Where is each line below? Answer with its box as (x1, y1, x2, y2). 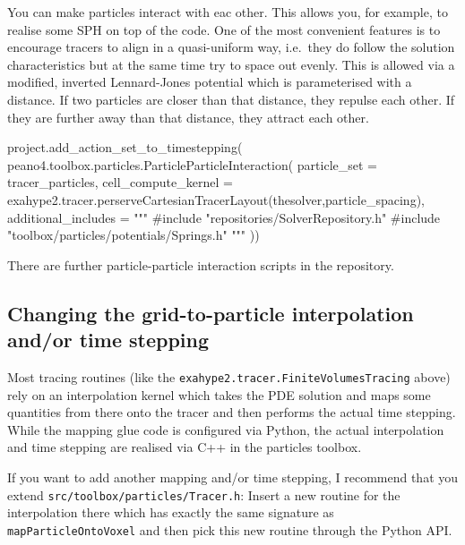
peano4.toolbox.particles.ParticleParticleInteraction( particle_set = (7, 155, 377, 174)
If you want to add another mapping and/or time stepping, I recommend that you (7, 467, 459, 486)
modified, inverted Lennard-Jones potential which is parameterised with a (7, 72, 412, 91)
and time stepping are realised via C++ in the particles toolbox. (7, 438, 362, 456)
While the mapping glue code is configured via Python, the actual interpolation (7, 420, 444, 439)
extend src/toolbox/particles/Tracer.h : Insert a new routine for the (7, 485, 400, 504)
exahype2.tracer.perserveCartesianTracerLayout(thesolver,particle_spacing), (7, 190, 425, 209)
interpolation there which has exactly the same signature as (7, 503, 334, 522)
